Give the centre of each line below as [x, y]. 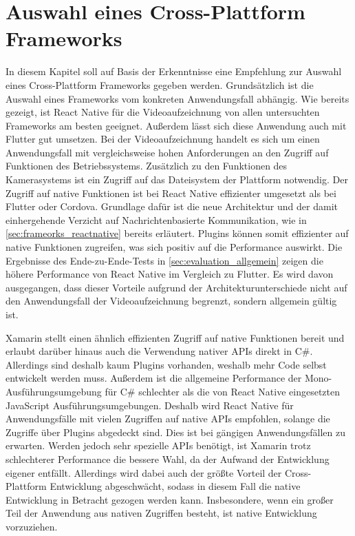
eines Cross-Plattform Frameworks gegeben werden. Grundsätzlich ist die [160, 84]
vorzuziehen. [32, 526]
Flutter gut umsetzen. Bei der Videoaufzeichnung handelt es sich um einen [163, 139]
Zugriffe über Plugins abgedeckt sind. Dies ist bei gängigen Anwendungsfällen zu [175, 432]
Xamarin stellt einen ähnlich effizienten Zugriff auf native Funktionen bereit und [175, 337]
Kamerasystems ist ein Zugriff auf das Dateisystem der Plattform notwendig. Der [177, 179]
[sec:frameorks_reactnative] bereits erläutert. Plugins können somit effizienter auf [177, 233]
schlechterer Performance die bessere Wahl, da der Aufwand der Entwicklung [168, 458]
